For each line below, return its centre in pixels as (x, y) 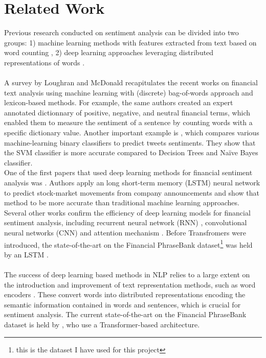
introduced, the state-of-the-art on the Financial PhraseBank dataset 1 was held (128, 244)
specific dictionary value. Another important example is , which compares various (132, 133)
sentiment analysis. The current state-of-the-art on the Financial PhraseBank (125, 314)
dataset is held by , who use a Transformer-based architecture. (102, 324)
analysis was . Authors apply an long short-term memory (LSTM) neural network (132, 183)
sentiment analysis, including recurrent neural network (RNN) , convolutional (126, 222)
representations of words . (45, 62)
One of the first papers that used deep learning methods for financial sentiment (128, 172)
